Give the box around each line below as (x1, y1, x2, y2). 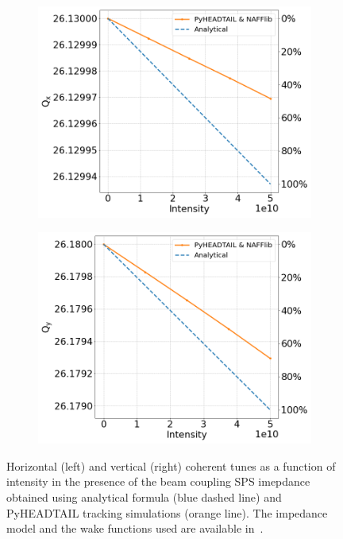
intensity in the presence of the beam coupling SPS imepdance (6, 473, 310, 490)
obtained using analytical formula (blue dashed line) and (6, 489, 282, 505)
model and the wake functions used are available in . (6, 520, 264, 537)
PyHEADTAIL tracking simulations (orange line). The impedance (6, 504, 328, 521)
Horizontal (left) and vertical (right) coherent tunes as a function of (6, 457, 336, 474)
